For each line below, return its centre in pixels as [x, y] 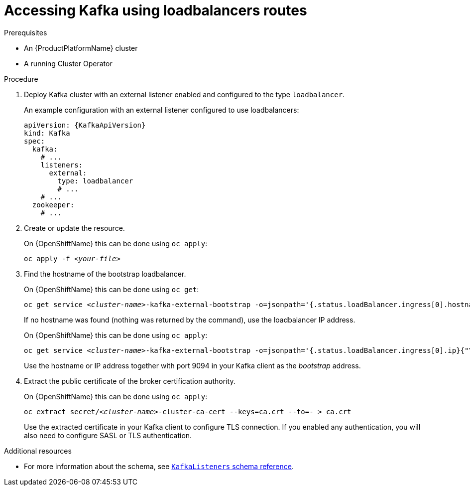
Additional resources [38, 451]
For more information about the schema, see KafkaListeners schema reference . [159, 466]
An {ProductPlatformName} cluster [81, 48]
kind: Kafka [47, 133]
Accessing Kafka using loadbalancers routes [156, 10]
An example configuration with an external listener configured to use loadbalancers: [162, 110]
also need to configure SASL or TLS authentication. [108, 435]
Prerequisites [26, 32]
